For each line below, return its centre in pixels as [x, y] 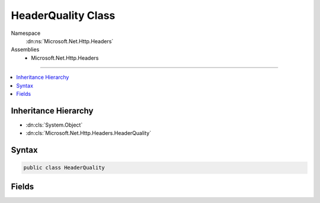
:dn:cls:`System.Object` [54, 125]
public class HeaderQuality [64, 168]
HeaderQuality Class [63, 15]
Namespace [26, 33]
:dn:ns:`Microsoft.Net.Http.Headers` [70, 41]
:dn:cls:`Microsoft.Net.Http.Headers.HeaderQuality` [88, 133]
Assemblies [25, 50]
